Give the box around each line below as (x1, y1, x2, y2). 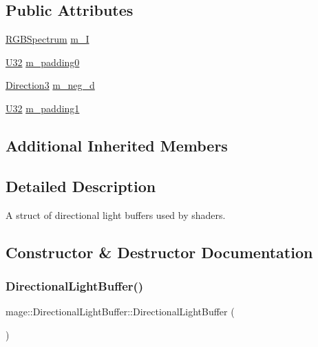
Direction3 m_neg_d (6, 78, 95, 92)
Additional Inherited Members (6, 134, 228, 156)
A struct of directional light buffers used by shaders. (6, 207, 226, 222)
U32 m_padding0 (6, 54, 80, 69)
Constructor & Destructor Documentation (6, 241, 313, 262)
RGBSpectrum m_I (6, 32, 89, 46)
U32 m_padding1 (6, 101, 80, 115)
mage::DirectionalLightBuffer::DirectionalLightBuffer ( (6, 304, 235, 319)
